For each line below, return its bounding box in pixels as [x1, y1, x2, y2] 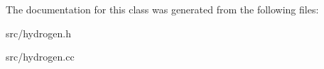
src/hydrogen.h [6, 25, 71, 40]
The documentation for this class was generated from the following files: [6, 2, 319, 16]
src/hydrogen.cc [6, 49, 75, 64]
